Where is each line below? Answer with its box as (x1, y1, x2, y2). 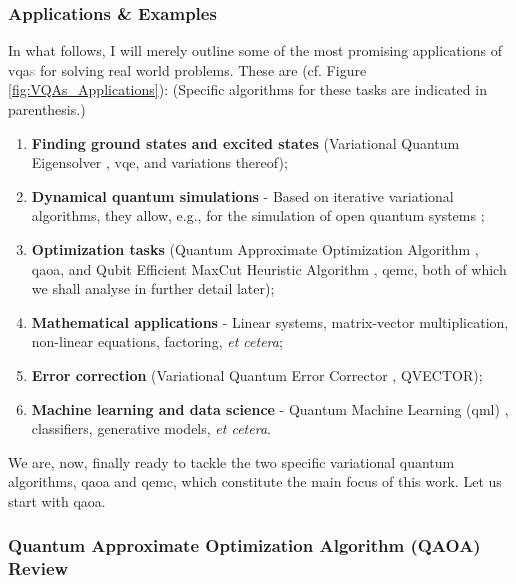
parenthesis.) (8, 99, 86, 119)
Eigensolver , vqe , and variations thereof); (31, 152, 288, 173)
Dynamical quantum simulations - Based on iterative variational (31, 185, 454, 206)
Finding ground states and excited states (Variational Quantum (31, 132, 460, 153)
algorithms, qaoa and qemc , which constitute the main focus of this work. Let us (8, 471, 502, 492)
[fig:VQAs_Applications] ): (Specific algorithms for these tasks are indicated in (8, 79, 487, 100)
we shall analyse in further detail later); (31, 278, 275, 299)
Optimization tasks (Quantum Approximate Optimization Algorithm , (31, 238, 479, 259)
